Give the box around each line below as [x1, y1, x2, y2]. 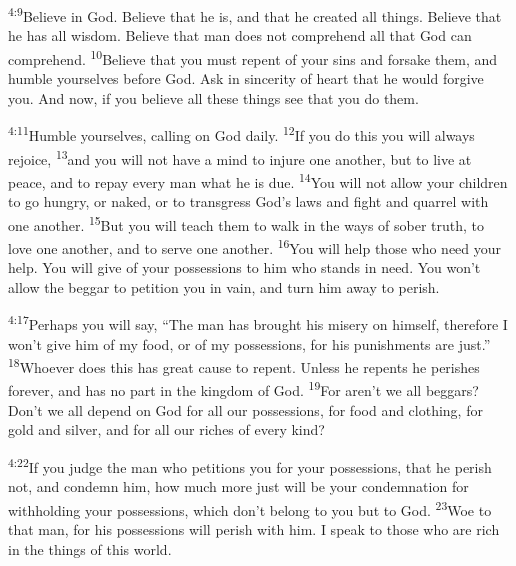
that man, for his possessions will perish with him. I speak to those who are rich [8, 518, 500, 539]
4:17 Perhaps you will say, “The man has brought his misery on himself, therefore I [8, 311, 508, 334]
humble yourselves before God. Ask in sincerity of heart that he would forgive [8, 68, 484, 89]
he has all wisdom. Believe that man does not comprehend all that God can [8, 25, 472, 46]
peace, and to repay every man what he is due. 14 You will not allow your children [8, 168, 508, 192]
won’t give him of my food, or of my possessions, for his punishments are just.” [8, 333, 491, 354]
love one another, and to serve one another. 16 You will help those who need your [8, 234, 502, 258]
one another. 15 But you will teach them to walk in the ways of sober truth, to [8, 211, 485, 235]
